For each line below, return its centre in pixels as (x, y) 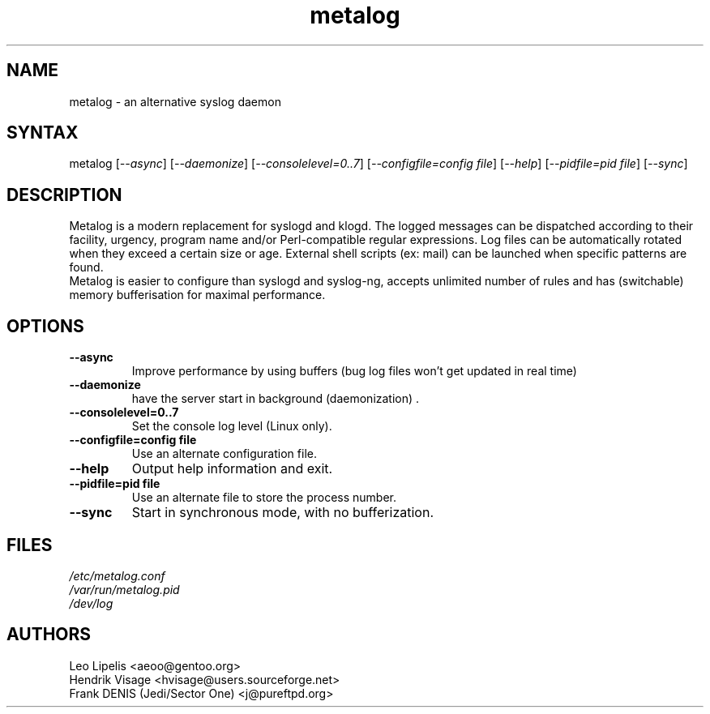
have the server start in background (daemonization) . (276, 399)
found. (86, 267)
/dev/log (91, 603)
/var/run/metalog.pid (124, 589)
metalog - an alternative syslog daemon (175, 101)
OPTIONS (45, 326)
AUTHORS (49, 635)
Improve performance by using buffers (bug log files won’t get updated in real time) (354, 371)
